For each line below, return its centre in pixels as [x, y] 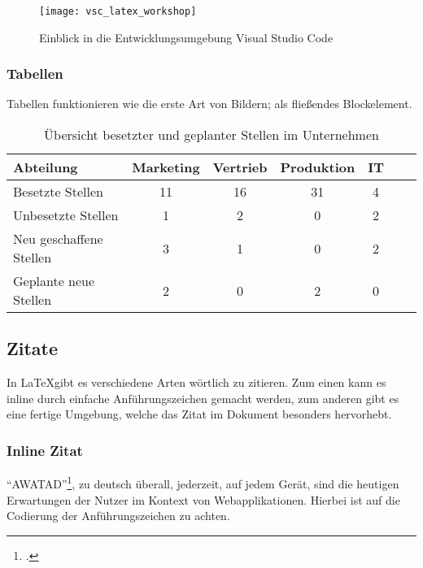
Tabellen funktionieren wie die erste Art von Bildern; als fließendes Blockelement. [209, 104]
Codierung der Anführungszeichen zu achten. [118, 516]
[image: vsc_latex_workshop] [118, 11]
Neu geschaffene [58, 239]
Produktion [318, 167]
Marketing [166, 167]
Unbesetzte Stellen [66, 215]
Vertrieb [240, 167]
